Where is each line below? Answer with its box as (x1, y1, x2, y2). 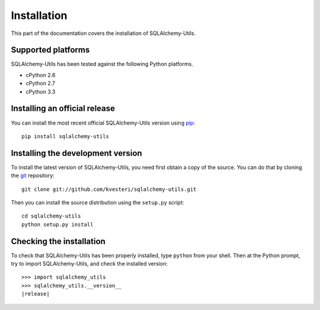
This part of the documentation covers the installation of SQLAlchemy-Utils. (11, 30, 196, 37)
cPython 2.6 (25, 71, 56, 78)
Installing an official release (11, 104, 116, 114)
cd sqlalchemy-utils (21, 213, 81, 219)
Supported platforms (11, 45, 90, 55)
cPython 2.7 (25, 80, 56, 87)
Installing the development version (11, 148, 142, 158)
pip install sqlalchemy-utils (21, 133, 110, 139)
